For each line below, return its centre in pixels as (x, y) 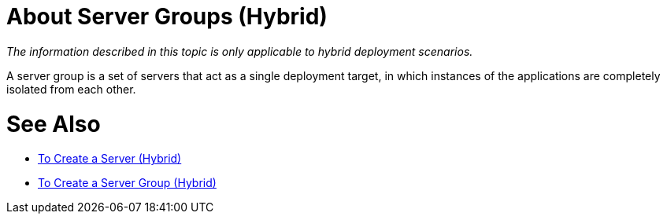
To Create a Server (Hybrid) (110, 159)
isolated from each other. (71, 89)
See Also (54, 124)
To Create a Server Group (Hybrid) (127, 183)
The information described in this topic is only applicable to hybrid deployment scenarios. (240, 51)
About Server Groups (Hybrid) (167, 16)
